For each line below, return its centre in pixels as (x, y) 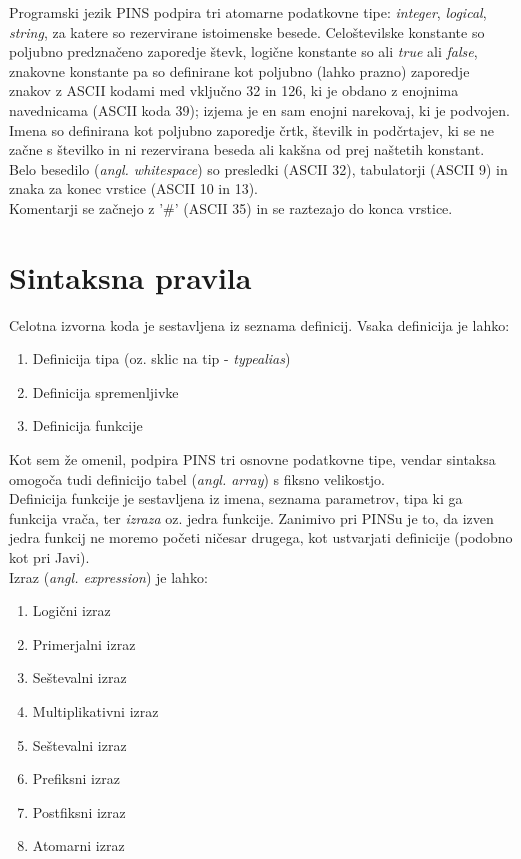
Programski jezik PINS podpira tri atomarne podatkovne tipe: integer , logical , (248, 12)
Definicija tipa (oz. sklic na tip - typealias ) (161, 358)
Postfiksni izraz (79, 811)
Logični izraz (71, 610)
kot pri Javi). (49, 557)
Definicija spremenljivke (105, 391)
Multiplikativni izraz (95, 710)
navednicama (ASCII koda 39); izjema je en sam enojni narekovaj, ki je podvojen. (260, 109)
